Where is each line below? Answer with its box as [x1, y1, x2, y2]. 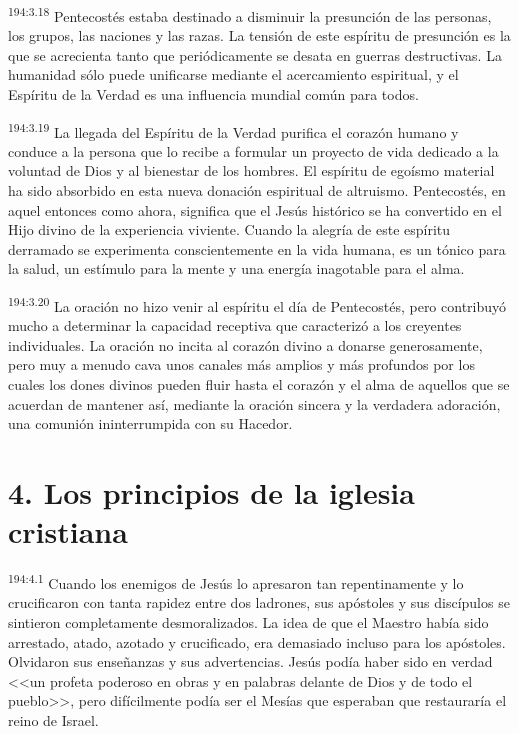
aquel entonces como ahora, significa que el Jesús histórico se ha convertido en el [8, 199, 502, 220]
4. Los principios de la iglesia [8, 472, 415, 513]
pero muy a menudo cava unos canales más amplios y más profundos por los [8, 354, 475, 375]
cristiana [8, 511, 128, 552]
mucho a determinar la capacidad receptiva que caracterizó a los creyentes [8, 315, 462, 336]
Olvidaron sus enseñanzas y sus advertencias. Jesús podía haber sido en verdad [8, 651, 493, 672]
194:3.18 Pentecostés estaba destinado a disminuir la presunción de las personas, [8, 3, 492, 26]
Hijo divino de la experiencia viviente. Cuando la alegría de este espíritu [8, 219, 451, 240]
